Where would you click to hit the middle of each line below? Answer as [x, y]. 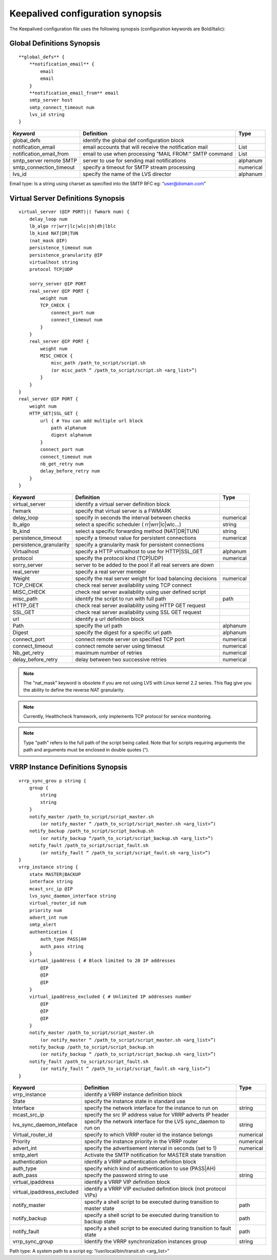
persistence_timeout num [60, 248]
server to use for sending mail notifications [135, 161]
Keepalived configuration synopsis [86, 13]
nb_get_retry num [62, 464]
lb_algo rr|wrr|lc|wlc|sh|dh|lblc [73, 226]
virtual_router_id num [58, 903]
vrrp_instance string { [48, 867]
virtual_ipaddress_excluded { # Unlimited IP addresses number [110, 997]
